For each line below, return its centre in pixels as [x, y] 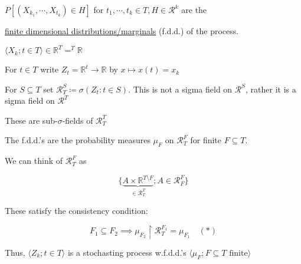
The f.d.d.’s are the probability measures [78, 140]
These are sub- [31, 120]
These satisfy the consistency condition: [76, 210]
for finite [206, 140]
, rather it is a [271, 89]
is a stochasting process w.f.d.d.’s [127, 252]
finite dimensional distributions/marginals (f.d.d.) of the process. [122, 31]
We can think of [34, 161]
